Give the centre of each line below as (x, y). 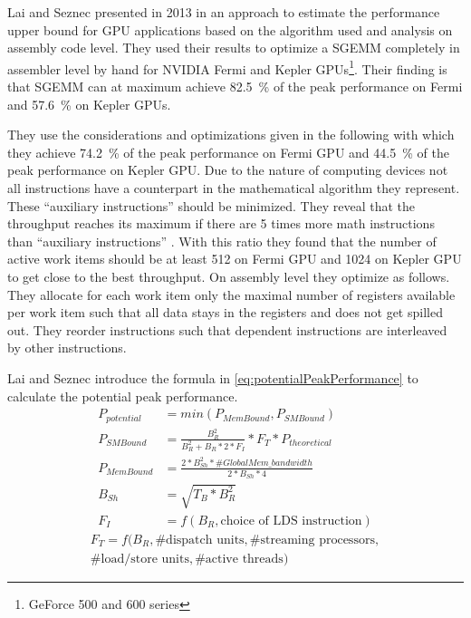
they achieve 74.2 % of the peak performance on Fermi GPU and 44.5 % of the (228, 152)
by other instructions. (67, 348)
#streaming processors (312, 540)
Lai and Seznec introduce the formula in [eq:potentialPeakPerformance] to (213, 377)
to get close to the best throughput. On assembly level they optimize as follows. (229, 276)
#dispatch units (200, 540)
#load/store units (139, 559)
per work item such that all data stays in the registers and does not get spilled (225, 312)
